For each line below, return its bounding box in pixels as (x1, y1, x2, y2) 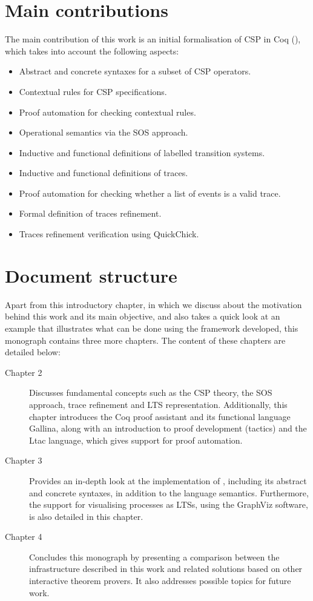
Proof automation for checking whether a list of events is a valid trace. (19, 186, 281, 199)
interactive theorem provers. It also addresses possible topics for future (29, 574, 291, 587)
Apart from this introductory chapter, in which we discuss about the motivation (5, 298, 302, 310)
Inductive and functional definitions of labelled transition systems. (19, 146, 265, 159)
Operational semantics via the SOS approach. (19, 126, 188, 139)
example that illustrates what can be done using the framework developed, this (5, 321, 298, 334)
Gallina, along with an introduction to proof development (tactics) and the (29, 422, 307, 435)
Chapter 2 (5, 366, 42, 378)
